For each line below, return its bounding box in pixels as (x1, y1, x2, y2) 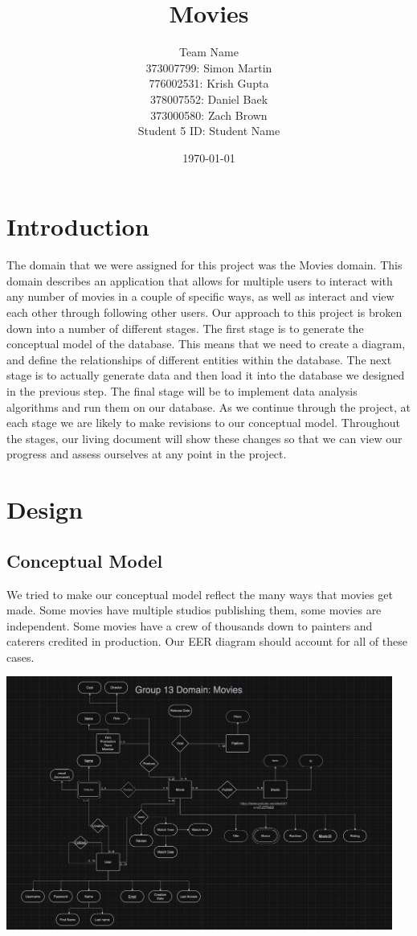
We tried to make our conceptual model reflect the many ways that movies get (6, 585, 393, 602)
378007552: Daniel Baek (149, 90, 268, 107)
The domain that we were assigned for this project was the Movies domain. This (6, 257, 403, 273)
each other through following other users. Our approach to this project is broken (6, 304, 403, 320)
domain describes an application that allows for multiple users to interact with (6, 272, 393, 289)
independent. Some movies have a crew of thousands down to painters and (6, 617, 373, 634)
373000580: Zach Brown (150, 106, 268, 123)
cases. (6, 648, 35, 665)
